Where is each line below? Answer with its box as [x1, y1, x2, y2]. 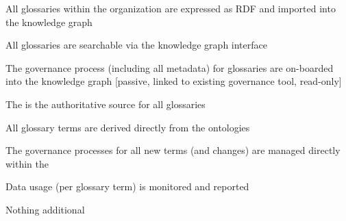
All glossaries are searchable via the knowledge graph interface [5, 38, 267, 52]
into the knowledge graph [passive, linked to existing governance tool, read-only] [5, 74, 342, 88]
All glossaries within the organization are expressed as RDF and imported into [5, 1, 336, 15]
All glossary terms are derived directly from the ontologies [5, 120, 250, 134]
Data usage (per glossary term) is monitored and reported [5, 179, 249, 194]
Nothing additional [5, 202, 85, 216]
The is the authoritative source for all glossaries [5, 96, 206, 111]
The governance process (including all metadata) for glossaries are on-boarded [5, 60, 334, 75]
